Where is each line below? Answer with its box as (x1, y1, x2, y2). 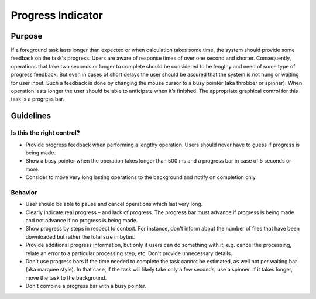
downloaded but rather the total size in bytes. (25, 233, 135, 240)
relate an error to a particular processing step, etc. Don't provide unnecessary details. (25, 249, 232, 257)
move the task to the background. (25, 274, 107, 281)
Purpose (11, 31, 43, 41)
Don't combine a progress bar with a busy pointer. (25, 283, 146, 290)
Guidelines (11, 111, 51, 121)
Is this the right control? (11, 129, 80, 137)
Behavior (11, 188, 37, 196)
